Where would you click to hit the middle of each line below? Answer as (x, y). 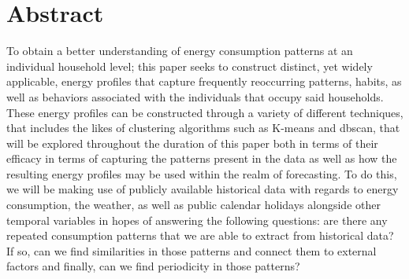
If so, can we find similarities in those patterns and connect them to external (191, 250)
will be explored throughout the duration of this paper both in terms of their (192, 143)
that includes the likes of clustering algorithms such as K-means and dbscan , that (203, 128)
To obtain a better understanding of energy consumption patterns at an (180, 51)
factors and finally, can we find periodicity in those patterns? (153, 266)
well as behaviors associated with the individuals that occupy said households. (195, 96)
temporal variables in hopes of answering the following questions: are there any (197, 220)
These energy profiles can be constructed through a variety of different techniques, (205, 112)
